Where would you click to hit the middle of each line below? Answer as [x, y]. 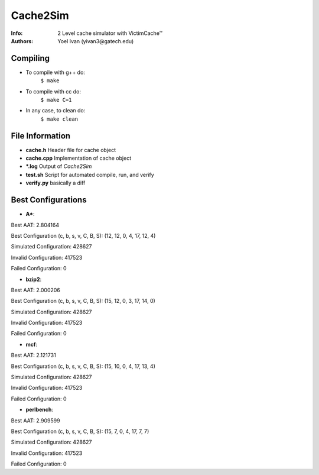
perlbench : [39, 410]
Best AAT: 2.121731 [33, 356]
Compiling [30, 58]
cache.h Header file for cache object [71, 150]
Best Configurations [49, 200]
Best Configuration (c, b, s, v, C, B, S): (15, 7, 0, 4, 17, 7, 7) [80, 431]
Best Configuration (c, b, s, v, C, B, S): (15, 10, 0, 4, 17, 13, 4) [83, 366]
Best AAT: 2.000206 [35, 290]
